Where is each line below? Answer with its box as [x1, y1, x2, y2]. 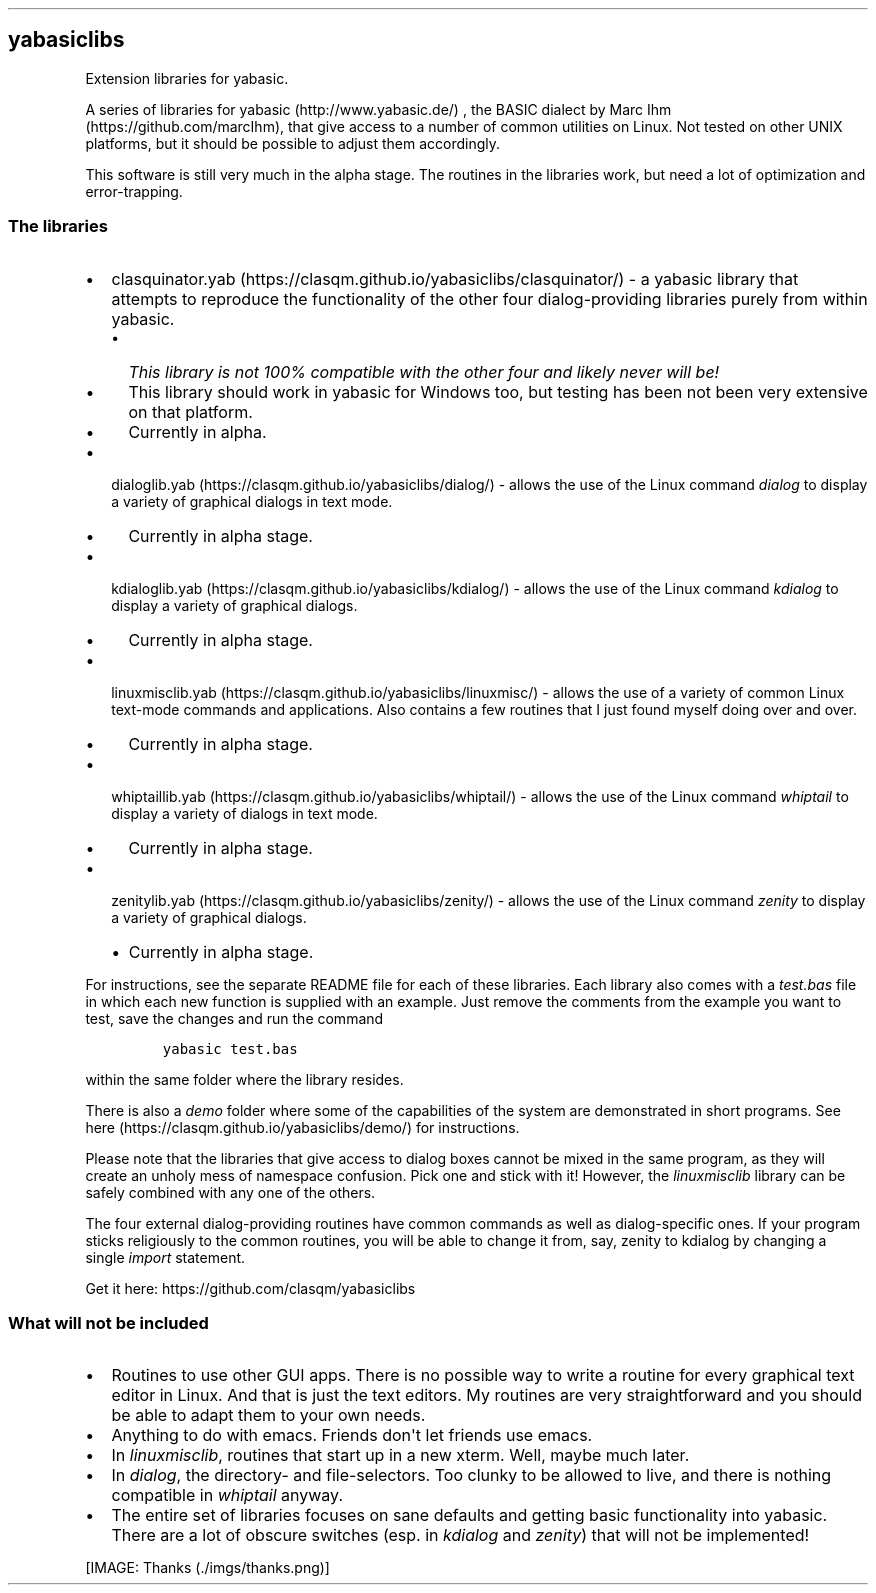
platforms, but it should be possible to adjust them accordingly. [85, 134, 500, 152]
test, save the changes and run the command [85, 1009, 384, 1027]
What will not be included [8, 1312, 209, 1333]
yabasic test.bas [162, 1040, 298, 1057]
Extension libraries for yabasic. [85, 69, 289, 87]
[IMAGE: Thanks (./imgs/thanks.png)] [85, 1559, 330, 1577]
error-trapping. [85, 182, 183, 200]
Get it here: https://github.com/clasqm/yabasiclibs [85, 1279, 416, 1297]
